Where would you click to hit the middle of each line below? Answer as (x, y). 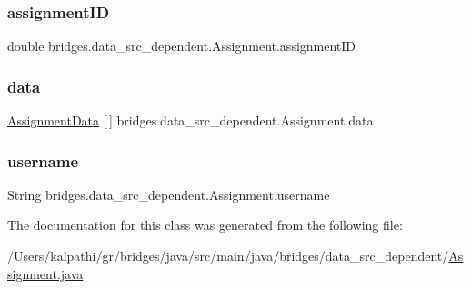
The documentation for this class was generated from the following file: (205, 225)
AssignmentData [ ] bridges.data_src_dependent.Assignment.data (190, 120)
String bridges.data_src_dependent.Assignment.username (169, 194)
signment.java (45, 273)
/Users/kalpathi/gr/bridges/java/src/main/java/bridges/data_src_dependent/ (228, 256)
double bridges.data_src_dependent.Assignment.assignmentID (182, 46)
